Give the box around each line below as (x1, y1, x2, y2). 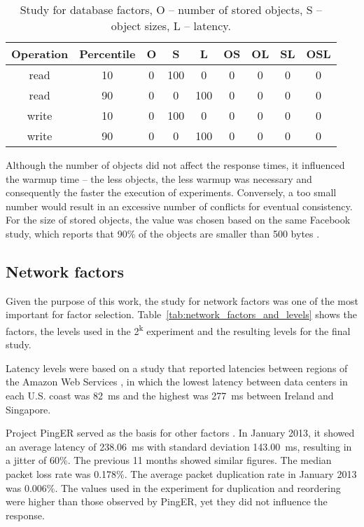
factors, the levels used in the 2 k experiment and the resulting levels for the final (6, 321, 351, 338)
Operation (11, 46, 69, 62)
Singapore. (6, 402, 51, 416)
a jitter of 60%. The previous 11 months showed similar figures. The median (6, 453, 332, 467)
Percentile (79, 46, 136, 62)
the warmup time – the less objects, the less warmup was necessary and (6, 171, 312, 186)
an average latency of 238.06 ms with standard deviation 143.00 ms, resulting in (6, 439, 352, 453)
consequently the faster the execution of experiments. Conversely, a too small (6, 185, 337, 200)
